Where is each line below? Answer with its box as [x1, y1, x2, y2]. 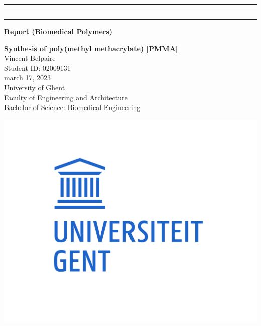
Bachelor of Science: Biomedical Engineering [4, 102, 141, 113]
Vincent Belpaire [4, 53, 56, 63]
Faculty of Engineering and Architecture [4, 92, 128, 102]
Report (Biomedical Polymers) [4, 26, 113, 36]
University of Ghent [4, 82, 65, 92]
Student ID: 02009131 [4, 62, 71, 73]
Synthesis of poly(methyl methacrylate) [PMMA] [4, 43, 178, 53]
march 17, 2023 [4, 72, 51, 83]
